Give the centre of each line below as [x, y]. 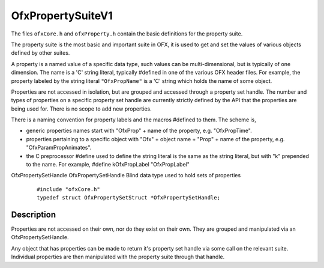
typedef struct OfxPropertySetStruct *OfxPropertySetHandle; [128, 198]
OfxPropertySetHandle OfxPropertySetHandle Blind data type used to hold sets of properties [126, 175]
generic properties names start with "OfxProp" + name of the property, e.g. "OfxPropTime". [139, 131]
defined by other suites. [40, 53]
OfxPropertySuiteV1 [62, 16]
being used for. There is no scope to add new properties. [82, 109]
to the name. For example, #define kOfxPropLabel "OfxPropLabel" [108, 165]
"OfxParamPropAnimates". [59, 148]
